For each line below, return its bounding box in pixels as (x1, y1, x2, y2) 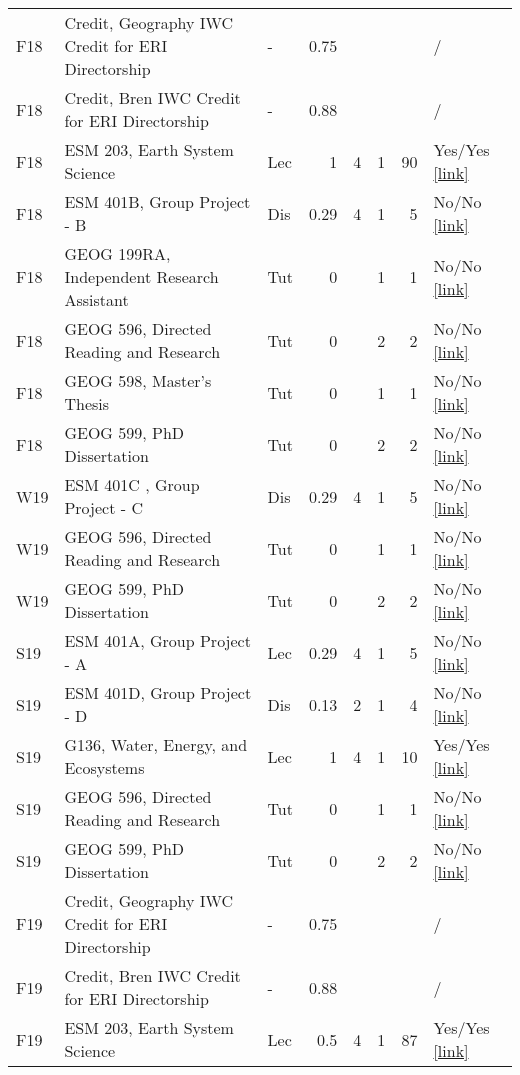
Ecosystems (64, 756, 145, 779)
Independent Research (64, 265, 219, 288)
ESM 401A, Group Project (64, 629, 251, 652)
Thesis (64, 392, 110, 415)
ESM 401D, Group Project (64, 681, 252, 704)
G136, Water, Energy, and (64, 733, 248, 756)
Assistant (64, 288, 129, 311)
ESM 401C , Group (64, 473, 200, 496)
